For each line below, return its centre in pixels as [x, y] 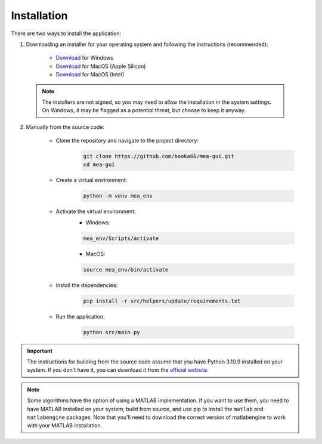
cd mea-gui [99, 165]
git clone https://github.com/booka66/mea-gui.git [159, 156]
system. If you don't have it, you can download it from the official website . [118, 370]
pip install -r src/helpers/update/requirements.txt [162, 301]
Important [40, 351]
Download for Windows [84, 58]
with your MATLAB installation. [65, 425]
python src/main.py [112, 332]
